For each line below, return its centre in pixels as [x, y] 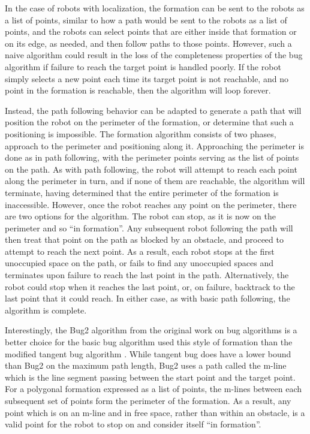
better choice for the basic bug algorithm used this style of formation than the [149, 342]
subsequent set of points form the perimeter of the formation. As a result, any [148, 400]
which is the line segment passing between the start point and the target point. [150, 377]
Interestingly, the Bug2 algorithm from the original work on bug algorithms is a [151, 330]
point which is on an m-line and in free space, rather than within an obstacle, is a [155, 412]
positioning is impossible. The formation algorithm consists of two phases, [141, 133]
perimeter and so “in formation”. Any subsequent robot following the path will [149, 227]
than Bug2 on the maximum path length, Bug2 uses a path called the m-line [146, 365]
